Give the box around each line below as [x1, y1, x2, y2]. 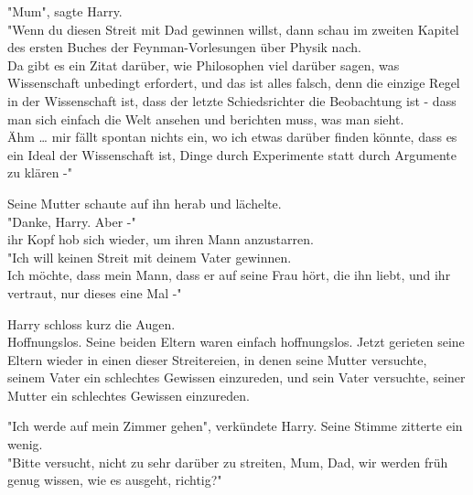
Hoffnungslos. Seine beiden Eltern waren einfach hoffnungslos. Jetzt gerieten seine [7, 332, 465, 351]
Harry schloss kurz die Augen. [7, 314, 176, 333]
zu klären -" [7, 163, 72, 182]
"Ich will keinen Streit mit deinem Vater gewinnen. [7, 247, 292, 266]
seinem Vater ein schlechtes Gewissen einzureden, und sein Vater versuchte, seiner [7, 368, 466, 387]
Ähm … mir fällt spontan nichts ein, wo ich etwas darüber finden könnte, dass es [7, 127, 457, 146]
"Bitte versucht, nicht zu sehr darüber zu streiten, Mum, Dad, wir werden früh [7, 452, 448, 471]
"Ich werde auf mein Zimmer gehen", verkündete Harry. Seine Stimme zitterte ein [7, 416, 463, 436]
